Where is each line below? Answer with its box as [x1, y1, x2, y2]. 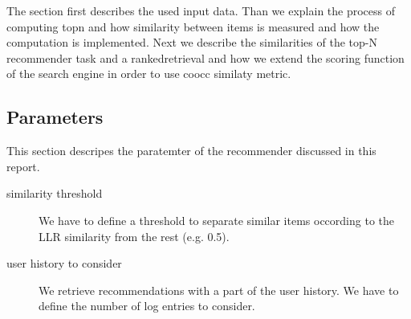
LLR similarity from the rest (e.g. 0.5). [39, 227, 230, 244]
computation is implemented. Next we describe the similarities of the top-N [6, 34, 377, 51]
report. [6, 157, 40, 174]
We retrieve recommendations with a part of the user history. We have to [39, 281, 399, 298]
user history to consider [6, 255, 122, 272]
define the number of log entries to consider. [39, 297, 255, 314]
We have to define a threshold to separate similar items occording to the [39, 211, 394, 228]
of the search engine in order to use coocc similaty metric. [6, 65, 291, 82]
